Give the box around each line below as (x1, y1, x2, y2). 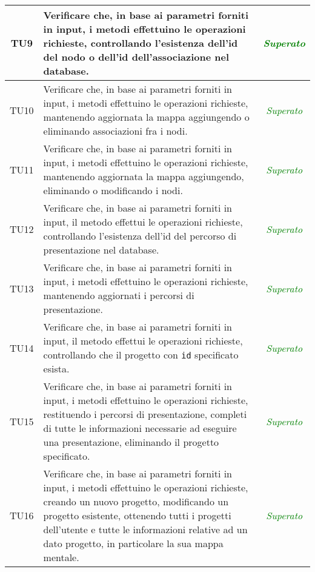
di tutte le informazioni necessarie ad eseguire (43, 421, 237, 435)
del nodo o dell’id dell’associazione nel (43, 50, 230, 64)
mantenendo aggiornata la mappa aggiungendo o (43, 110, 250, 124)
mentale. (43, 550, 79, 564)
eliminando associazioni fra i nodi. (43, 124, 188, 138)
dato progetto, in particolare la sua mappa (43, 536, 224, 550)
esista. (43, 362, 70, 375)
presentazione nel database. (43, 243, 159, 257)
